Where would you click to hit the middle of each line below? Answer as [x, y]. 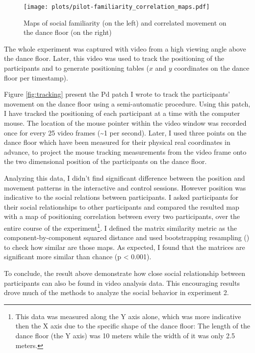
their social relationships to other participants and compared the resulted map [122, 206]
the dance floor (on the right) [68, 32]
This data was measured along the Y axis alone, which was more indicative [128, 316]
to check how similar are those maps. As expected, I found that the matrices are [125, 247]
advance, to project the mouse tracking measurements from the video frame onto [125, 151]
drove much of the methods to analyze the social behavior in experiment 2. [116, 292]
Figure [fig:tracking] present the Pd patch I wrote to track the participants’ [117, 94]
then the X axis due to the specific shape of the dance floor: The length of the [133, 326]
